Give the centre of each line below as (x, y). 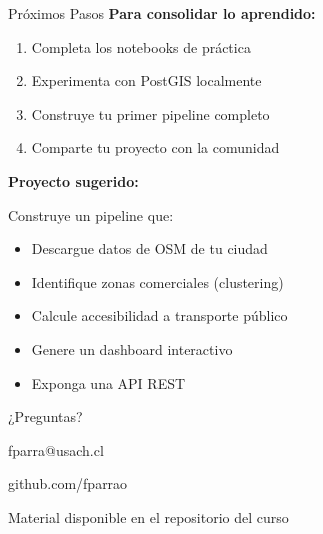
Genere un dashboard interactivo (132, 348)
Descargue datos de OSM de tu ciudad (149, 248)
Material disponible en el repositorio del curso (148, 516)
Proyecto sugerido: (73, 180)
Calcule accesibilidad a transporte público (159, 315)
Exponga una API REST (108, 382)
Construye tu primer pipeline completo (150, 113)
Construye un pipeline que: (91, 214)
